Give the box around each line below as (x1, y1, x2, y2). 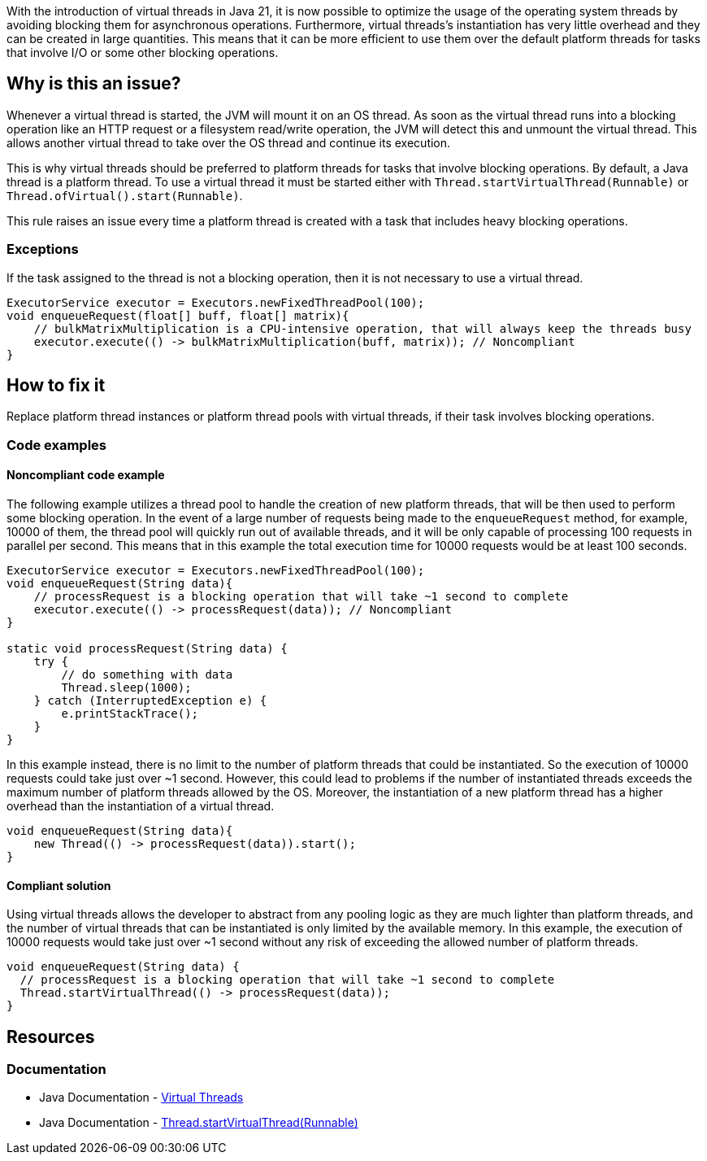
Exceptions (7, 241, 79, 258)
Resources (7, 1026, 95, 1047)
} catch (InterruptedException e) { (33, 694, 267, 708)
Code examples (7, 436, 107, 453)
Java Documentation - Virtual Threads (39, 1090, 244, 1105)
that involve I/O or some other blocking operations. (7, 46, 279, 59)
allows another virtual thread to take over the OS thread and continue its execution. (7, 135, 451, 150)
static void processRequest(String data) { (7, 642, 288, 656)
